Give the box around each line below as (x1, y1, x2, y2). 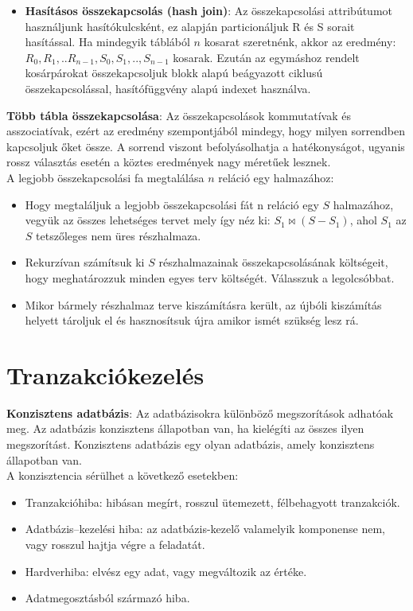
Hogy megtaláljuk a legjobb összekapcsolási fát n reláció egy (25, 196, 319, 212)
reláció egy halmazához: (218, 169, 334, 185)
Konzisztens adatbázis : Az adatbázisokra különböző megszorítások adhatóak (6, 404, 394, 421)
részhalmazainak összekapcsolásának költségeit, (158, 254, 388, 270)
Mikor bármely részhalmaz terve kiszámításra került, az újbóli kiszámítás (25, 296, 382, 313)
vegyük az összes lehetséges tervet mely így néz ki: (25, 212, 271, 228)
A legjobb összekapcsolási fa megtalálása (6, 169, 205, 185)
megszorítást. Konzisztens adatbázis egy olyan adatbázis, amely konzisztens (6, 436, 375, 452)
